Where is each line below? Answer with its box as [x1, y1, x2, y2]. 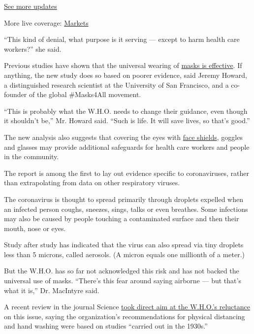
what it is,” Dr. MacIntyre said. [4, 285, 99, 295]
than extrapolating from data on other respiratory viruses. [4, 177, 180, 188]
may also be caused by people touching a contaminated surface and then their [4, 213, 239, 224]
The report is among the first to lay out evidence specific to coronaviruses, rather [4, 167, 250, 178]
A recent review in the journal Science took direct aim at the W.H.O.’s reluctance [4, 301, 250, 312]
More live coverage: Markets [4, 17, 89, 28]
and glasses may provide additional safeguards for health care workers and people [4, 141, 250, 152]
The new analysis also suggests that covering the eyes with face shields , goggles [4, 132, 243, 142]
